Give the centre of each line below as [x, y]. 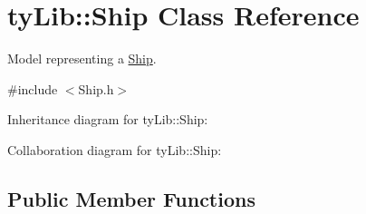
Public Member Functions [131, 198]
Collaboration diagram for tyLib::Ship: [115, 149]
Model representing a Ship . [82, 58]
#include [33, 88]
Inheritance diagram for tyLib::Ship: [108, 119]
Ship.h [96, 88]
